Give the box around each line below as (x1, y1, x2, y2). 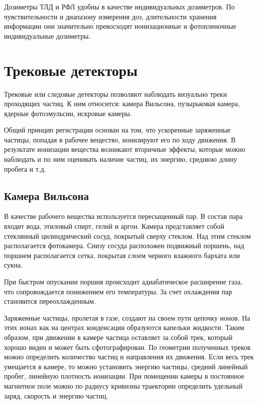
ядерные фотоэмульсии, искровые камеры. (4, 108, 132, 118)
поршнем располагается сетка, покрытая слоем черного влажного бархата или (4, 250, 240, 260)
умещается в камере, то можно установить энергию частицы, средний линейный (4, 361, 248, 371)
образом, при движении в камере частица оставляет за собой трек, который (4, 332, 233, 342)
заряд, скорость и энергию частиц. (4, 390, 108, 401)
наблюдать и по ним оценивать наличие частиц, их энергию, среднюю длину (4, 154, 237, 164)
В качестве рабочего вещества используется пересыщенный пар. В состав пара (4, 211, 243, 221)
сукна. (4, 260, 23, 270)
